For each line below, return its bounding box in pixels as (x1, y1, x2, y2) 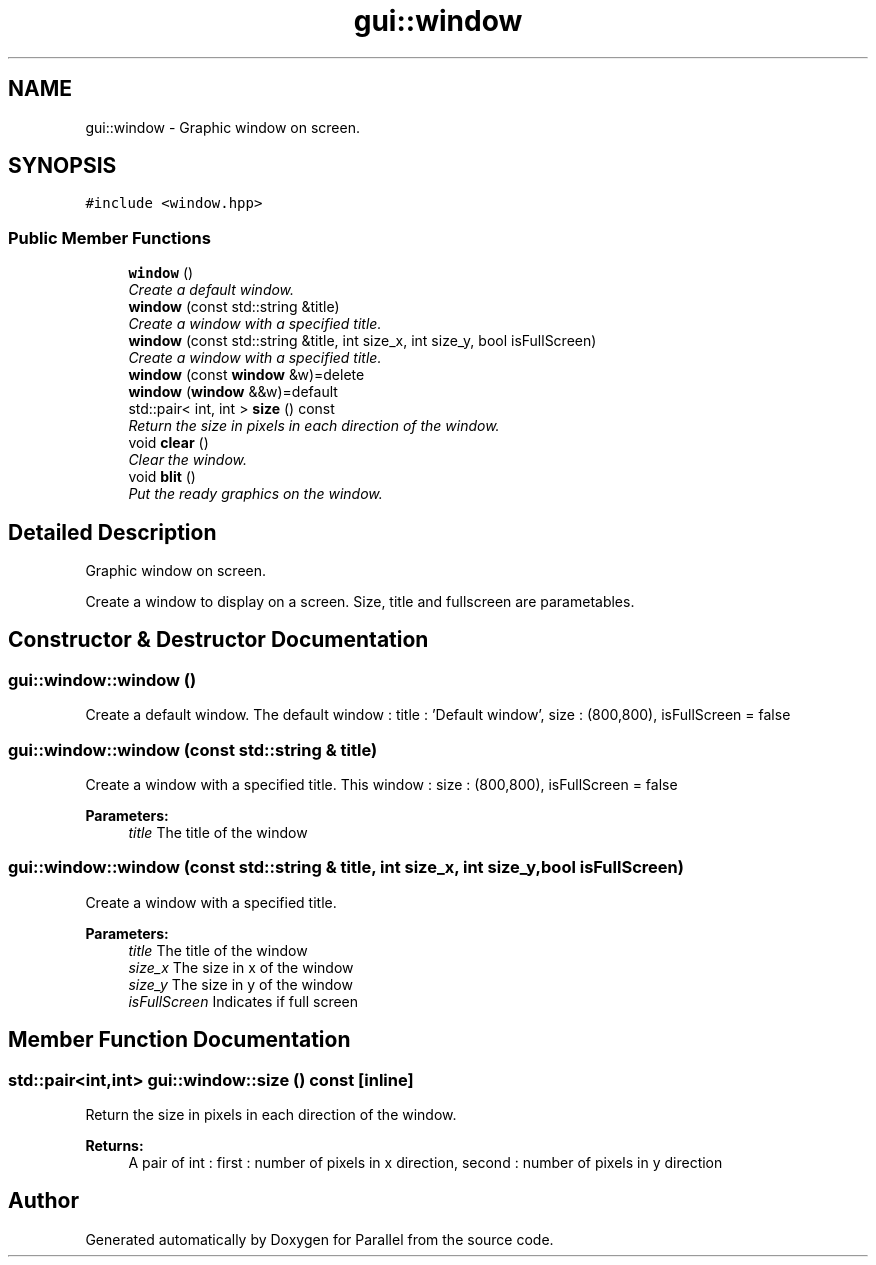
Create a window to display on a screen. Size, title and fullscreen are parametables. (85, 593, 635, 611)
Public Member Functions (8, 227, 211, 248)
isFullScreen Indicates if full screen (128, 992, 359, 1010)
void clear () (128, 434, 209, 452)
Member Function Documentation (8, 1027, 351, 1053)
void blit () (128, 468, 196, 486)
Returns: (85, 1136, 144, 1154)
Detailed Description (8, 519, 217, 545)
